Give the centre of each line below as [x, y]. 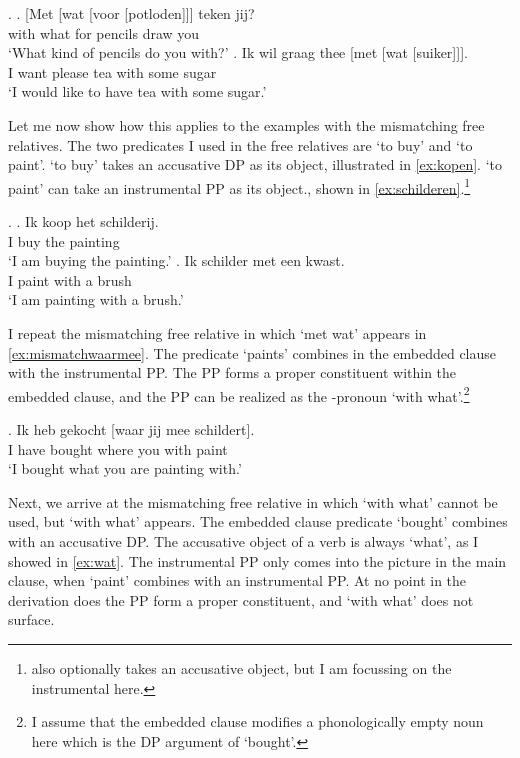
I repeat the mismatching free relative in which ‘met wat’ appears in [217, 332]
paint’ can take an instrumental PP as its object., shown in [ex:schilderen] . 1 [239, 186]
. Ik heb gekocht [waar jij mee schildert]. [131, 429]
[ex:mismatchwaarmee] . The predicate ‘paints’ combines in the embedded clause [252, 352]
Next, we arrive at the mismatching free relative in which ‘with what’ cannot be [253, 501]
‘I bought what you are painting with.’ [125, 468]
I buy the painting [64, 240]
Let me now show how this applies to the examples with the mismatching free [246, 124]
